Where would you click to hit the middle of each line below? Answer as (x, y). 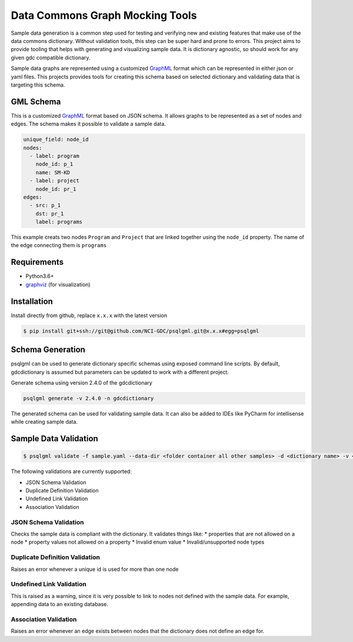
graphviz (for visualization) (58, 284)
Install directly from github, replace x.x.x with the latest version (89, 315)
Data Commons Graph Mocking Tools (104, 15)
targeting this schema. (38, 85)
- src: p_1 (45, 205)
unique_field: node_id (56, 139)
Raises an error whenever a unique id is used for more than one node (95, 569)
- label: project (54, 181)
